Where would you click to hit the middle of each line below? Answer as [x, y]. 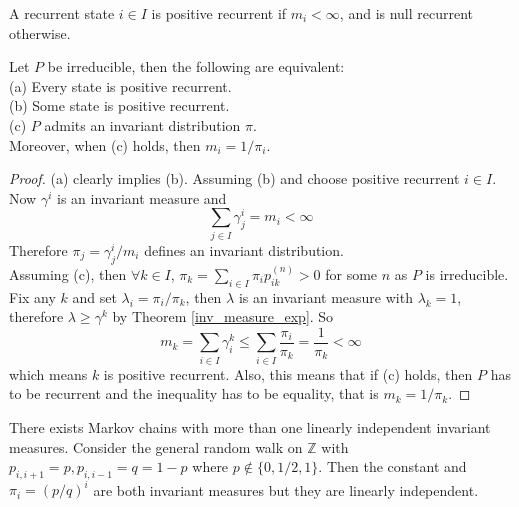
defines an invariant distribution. [244, 249]
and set [94, 296]
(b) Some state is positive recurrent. [119, 105]
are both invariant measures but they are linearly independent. [286, 489]
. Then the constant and [392, 466]
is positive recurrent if [219, 13]
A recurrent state [62, 13]
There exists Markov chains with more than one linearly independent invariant [250, 426]
